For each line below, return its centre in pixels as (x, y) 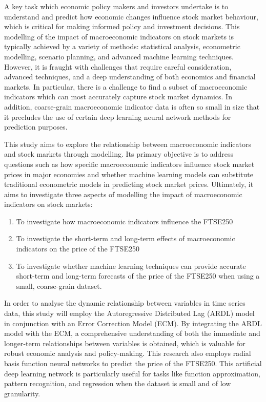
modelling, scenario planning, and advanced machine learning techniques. (119, 56)
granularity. (22, 393)
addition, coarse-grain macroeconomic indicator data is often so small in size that (132, 106)
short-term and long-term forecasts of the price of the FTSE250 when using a (138, 276)
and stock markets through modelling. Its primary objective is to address (119, 154)
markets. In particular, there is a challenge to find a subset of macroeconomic (126, 86)
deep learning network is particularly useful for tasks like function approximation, (132, 373)
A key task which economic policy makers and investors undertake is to (116, 6)
